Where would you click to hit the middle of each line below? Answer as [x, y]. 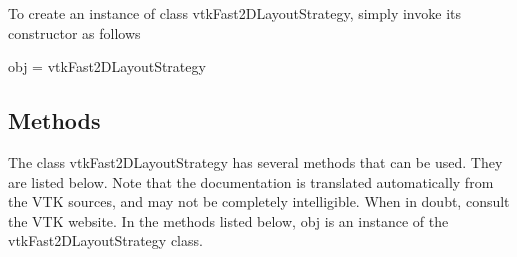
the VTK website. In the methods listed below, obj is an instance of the [228, 220]
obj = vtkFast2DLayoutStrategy [107, 66]
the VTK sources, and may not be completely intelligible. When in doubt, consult [259, 201]
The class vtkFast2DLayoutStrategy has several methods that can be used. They [255, 161]
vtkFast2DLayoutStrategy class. [105, 240]
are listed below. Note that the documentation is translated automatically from [251, 181]
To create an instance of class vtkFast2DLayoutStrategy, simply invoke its [234, 13]
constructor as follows [74, 32]
